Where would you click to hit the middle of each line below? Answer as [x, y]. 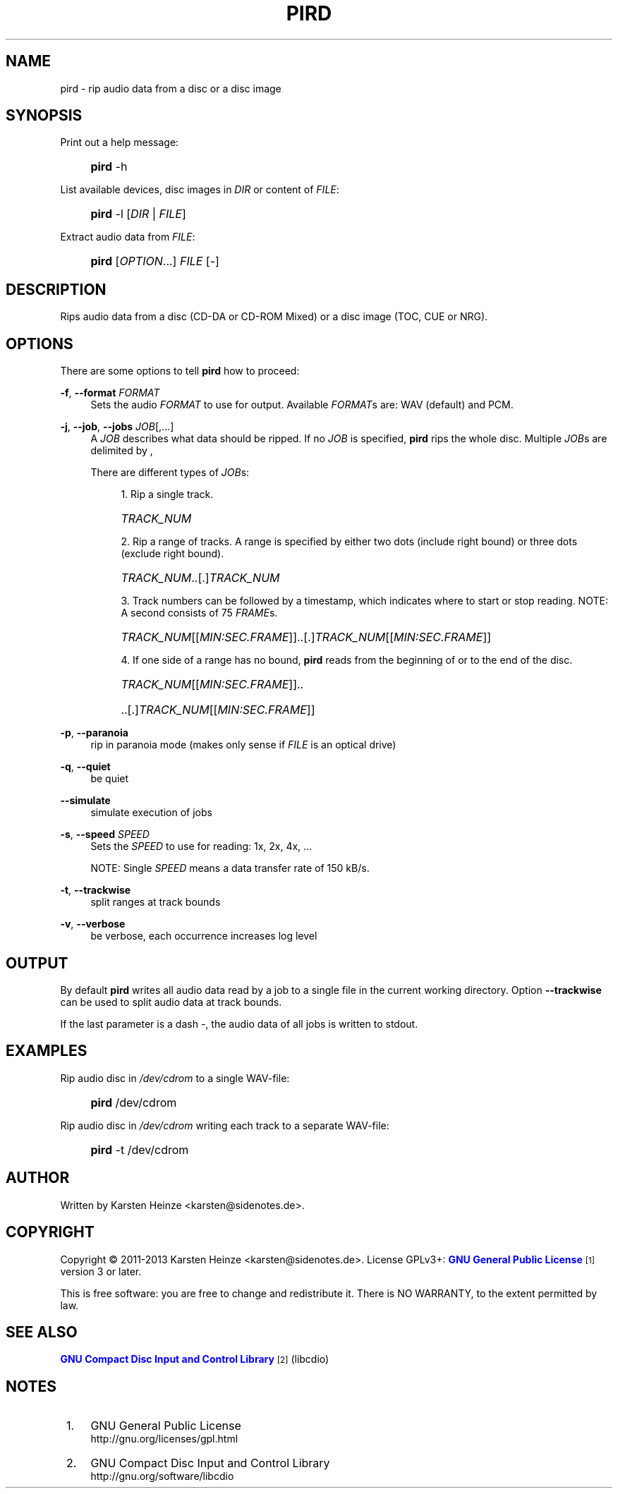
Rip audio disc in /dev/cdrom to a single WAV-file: [175, 1078]
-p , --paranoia [94, 733]
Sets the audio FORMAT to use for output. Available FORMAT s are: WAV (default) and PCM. [302, 405]
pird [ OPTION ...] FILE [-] [155, 261]
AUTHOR [38, 1178]
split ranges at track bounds [156, 902]
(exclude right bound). [172, 554]
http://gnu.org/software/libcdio [162, 1476]
